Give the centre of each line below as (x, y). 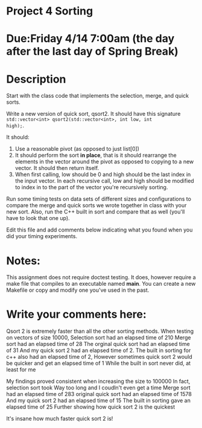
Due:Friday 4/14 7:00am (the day (90, 39)
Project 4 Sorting (50, 11)
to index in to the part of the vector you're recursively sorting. (91, 187)
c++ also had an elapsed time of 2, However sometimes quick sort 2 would (99, 357)
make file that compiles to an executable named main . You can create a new (101, 284)
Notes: (24, 261)
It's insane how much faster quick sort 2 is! (60, 419)
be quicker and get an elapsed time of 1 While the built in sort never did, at (99, 363)
